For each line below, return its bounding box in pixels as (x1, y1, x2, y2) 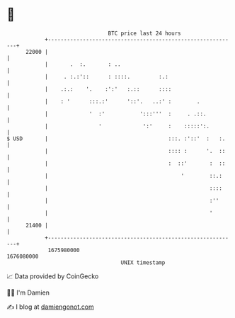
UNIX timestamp (120, 259, 166, 266)
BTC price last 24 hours (108, 30, 181, 37)
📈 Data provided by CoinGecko (6, 272, 99, 280)
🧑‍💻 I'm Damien (6, 288, 50, 297)
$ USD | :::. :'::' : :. (6, 135, 226, 142)
